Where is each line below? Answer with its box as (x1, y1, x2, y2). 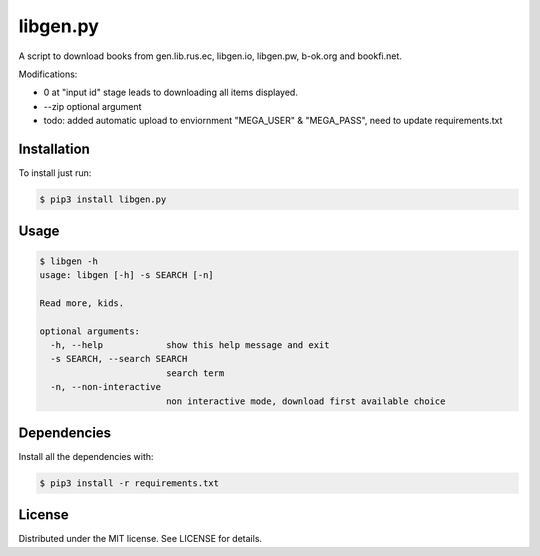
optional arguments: (39, 325, 140, 337)
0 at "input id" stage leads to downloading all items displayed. (43, 86, 299, 99)
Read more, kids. (39, 297, 125, 309)
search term (165, 367, 225, 379)
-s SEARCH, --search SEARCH (50, 353, 188, 365)
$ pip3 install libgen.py (39, 194, 167, 205)
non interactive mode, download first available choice (165, 395, 446, 407)
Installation (18, 140, 90, 157)
